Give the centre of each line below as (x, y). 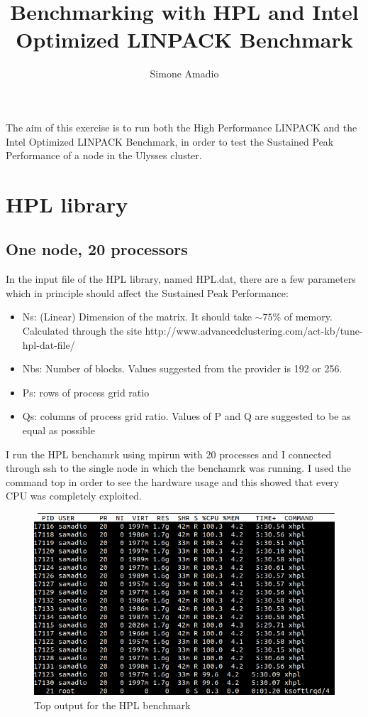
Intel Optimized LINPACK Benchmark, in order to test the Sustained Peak (170, 141)
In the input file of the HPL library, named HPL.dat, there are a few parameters (181, 279)
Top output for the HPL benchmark (112, 705)
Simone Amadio (184, 74)
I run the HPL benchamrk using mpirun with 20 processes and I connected (169, 454)
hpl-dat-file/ (49, 344)
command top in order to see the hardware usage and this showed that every (173, 481)
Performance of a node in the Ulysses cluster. (104, 155)
